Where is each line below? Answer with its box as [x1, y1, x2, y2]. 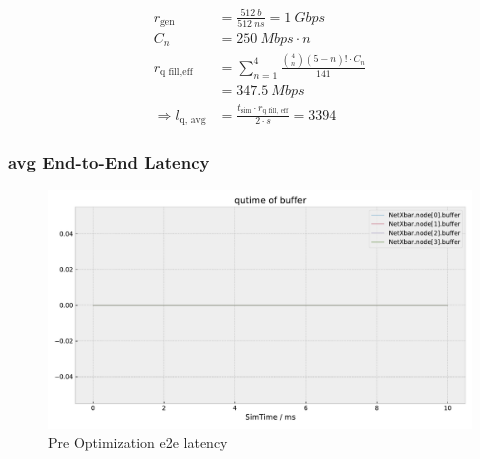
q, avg [179, 115, 206, 126]
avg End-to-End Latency [8, 150, 210, 175]
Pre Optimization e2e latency [48, 432, 228, 453]
